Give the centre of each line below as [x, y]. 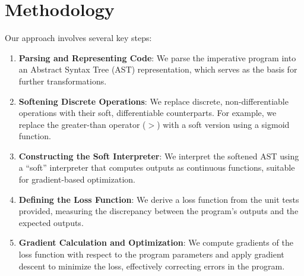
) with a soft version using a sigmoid [223, 124]
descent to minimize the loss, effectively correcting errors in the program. [152, 266]
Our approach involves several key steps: [78, 38]
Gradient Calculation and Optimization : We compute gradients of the [156, 242]
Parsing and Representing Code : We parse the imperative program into [157, 57]
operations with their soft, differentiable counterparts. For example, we [148, 113]
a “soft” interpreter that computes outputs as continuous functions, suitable [157, 167]
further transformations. [63, 81]
